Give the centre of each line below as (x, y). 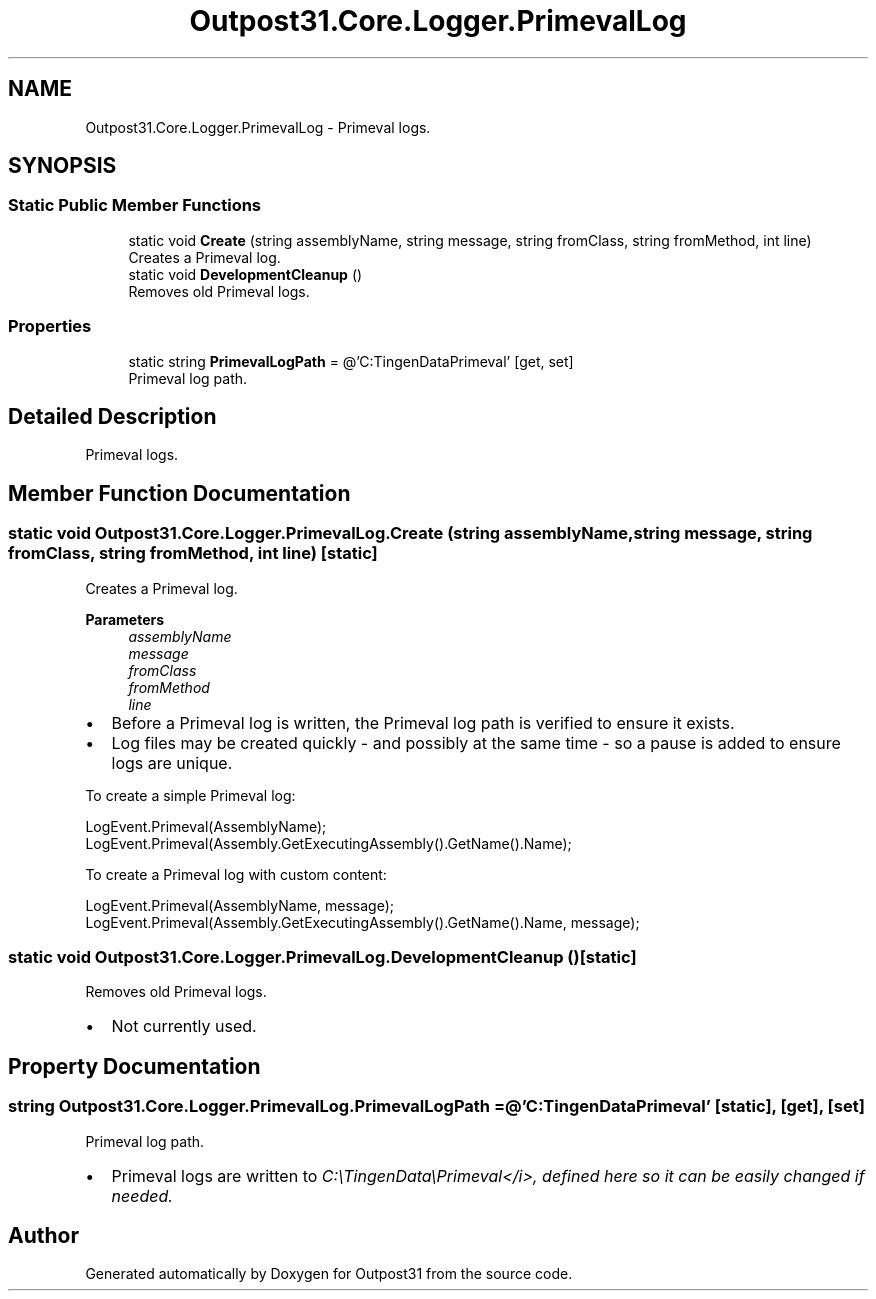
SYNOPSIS (62, 166)
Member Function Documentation (179, 493)
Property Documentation (134, 1066)
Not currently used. (184, 1026)
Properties (50, 326)
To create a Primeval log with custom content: (236, 874)
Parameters (125, 619)
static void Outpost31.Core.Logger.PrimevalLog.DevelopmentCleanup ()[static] (322, 957)
